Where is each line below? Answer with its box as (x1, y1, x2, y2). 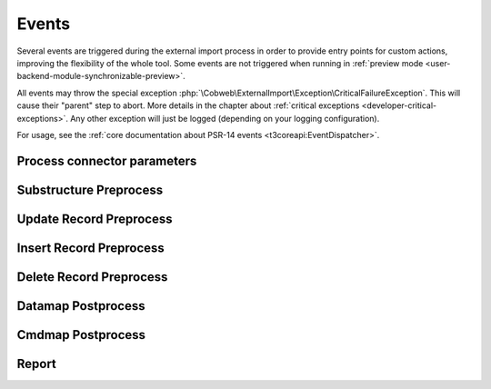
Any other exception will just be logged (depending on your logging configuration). (69, 113, 380, 124)
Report (16, 355, 56, 372)
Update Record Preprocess (16, 211, 173, 226)
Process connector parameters (16, 153, 197, 168)
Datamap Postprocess (16, 298, 145, 314)
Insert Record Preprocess (16, 240, 165, 255)
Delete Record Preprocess (16, 269, 168, 284)
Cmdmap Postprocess (16, 327, 145, 343)
